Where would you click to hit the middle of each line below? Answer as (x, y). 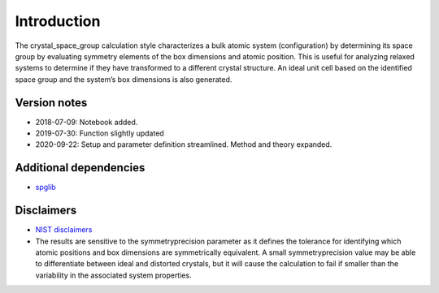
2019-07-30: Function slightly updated (100, 133)
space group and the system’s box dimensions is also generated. (124, 79)
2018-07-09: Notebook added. (87, 122)
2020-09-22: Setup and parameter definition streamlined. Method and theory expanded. (184, 144)
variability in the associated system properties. (113, 275)
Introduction (58, 21)
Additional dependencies (80, 168)
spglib (46, 187)
